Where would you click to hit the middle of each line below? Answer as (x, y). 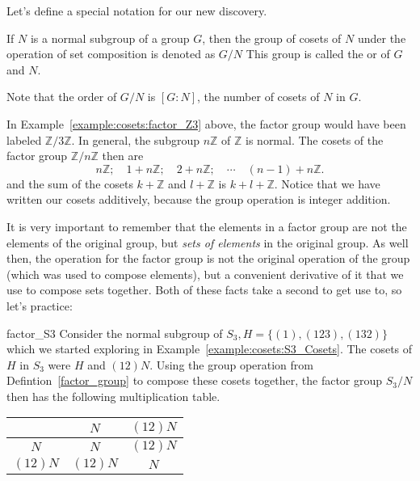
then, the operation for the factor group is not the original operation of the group (208, 258)
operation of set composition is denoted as (111, 54)
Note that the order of (62, 97)
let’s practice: (40, 305)
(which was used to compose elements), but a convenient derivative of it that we (205, 274)
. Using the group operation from (231, 364)
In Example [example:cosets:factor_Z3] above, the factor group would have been (206, 123)
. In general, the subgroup (135, 139)
